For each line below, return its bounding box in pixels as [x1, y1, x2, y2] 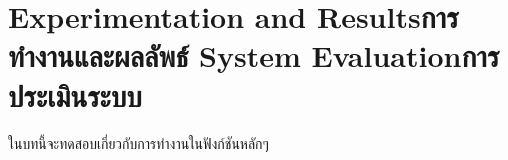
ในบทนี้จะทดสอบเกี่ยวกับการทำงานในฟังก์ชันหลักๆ [8, 132, 269, 153]
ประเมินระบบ [8, 74, 142, 115]
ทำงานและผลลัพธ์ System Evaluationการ [8, 35, 500, 76]
